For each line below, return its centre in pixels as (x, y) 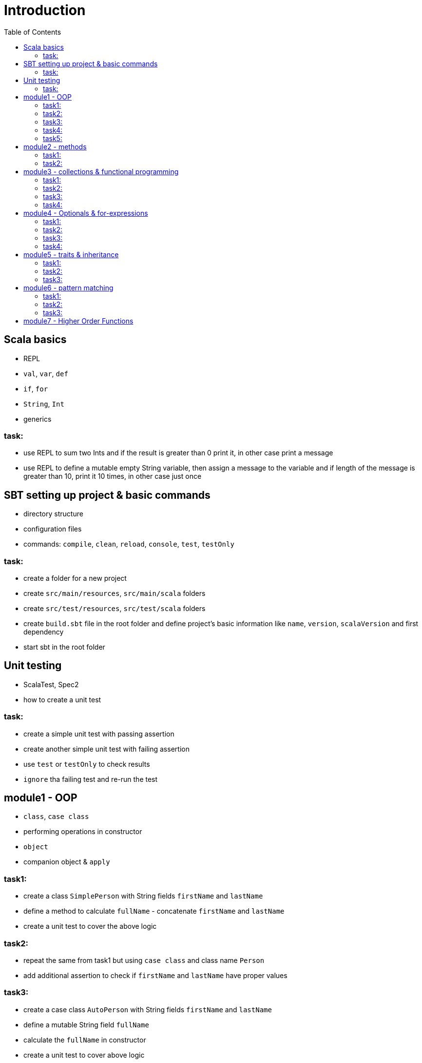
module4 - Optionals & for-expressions (86, 213)
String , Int (44, 404)
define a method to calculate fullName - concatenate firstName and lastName (154, 911)
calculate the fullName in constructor (85, 1040)
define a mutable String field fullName (86, 1024)
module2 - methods (55, 146)
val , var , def (46, 373)
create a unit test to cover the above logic (90, 926)
